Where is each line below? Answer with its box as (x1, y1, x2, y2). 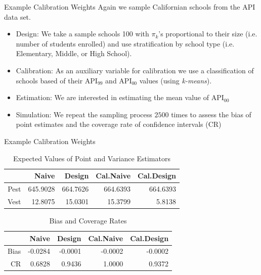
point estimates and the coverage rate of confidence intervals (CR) (16, 119, 222, 129)
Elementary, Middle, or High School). (16, 48, 132, 59)
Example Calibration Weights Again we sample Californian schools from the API (4, 2, 255, 12)
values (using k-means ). (139, 75, 212, 85)
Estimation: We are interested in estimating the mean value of (16, 92, 209, 103)
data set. (4, 11, 31, 22)
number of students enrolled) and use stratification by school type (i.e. (16, 38, 235, 49)
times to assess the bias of (171, 109, 251, 119)
